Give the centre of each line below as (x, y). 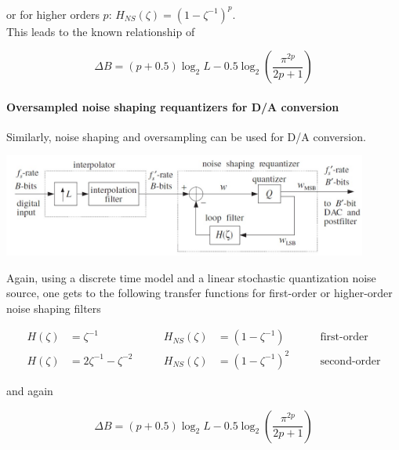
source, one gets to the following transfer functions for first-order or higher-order (199, 293)
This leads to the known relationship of (101, 31)
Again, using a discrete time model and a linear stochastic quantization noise (191, 277)
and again (30, 390)
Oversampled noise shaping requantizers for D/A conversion (173, 106)
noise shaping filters (54, 308)
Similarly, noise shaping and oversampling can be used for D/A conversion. (186, 136)
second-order (350, 361)
